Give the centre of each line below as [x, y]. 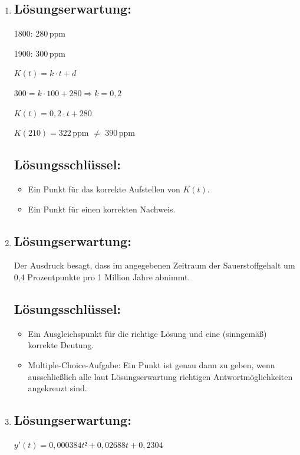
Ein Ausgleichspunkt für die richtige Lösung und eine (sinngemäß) [147, 333]
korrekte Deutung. [61, 345]
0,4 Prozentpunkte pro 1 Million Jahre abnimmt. [102, 276]
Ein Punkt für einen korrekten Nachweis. [102, 209]
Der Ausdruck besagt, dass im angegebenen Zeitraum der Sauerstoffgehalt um [154, 265]
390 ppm [120, 132]
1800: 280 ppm [39, 33]
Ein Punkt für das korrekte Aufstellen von [104, 189]
